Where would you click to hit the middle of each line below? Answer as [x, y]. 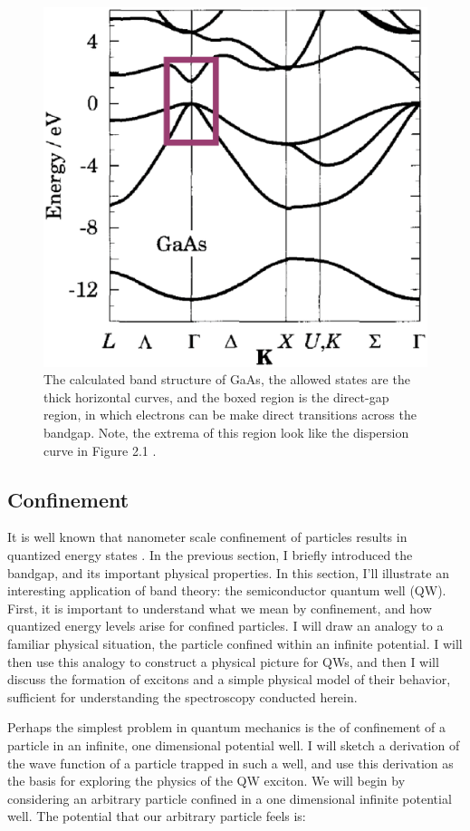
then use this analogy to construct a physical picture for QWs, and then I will [223, 661]
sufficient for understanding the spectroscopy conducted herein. [182, 696]
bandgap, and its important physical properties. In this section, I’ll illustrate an [228, 572]
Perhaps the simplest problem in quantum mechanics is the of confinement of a [227, 727]
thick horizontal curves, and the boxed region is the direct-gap [216, 396]
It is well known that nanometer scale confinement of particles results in [207, 537]
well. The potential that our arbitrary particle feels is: [157, 816]
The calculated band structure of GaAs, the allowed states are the [227, 379]
